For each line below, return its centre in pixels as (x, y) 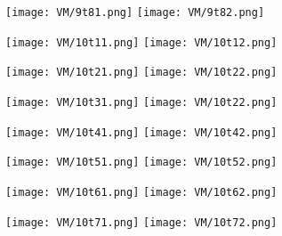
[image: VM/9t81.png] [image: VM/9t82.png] (135, 12)
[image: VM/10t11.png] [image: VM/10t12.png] (141, 42)
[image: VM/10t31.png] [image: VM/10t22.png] (141, 102)
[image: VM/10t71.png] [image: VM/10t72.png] (141, 222)
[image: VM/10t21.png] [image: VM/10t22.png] (141, 73)
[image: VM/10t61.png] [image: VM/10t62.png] (141, 192)
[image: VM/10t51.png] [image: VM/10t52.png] (141, 163)
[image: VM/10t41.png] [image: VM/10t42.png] (141, 132)
